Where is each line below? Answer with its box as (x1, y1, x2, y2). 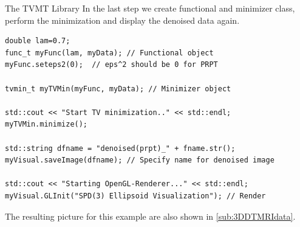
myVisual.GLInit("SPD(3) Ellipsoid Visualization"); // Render (5, 191, 266, 200)
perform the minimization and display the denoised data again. (5, 13, 240, 26)
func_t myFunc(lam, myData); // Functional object (5, 48, 214, 57)
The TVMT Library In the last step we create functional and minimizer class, (5, 2, 295, 14)
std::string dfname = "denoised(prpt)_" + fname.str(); (5, 144, 236, 153)
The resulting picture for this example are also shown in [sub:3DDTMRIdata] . (5, 209, 296, 222)
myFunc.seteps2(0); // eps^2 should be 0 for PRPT (5, 60, 218, 69)
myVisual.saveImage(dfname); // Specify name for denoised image (5, 156, 274, 165)
